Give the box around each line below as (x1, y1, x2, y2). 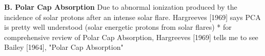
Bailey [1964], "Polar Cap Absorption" (4, 42, 124, 52)
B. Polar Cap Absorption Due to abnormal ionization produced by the (4, 2, 237, 12)
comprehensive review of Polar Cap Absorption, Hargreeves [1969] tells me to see (4, 31, 258, 42)
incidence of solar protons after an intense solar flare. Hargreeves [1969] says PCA (4, 11, 261, 22)
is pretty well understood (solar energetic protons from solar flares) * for (4, 22, 232, 32)
